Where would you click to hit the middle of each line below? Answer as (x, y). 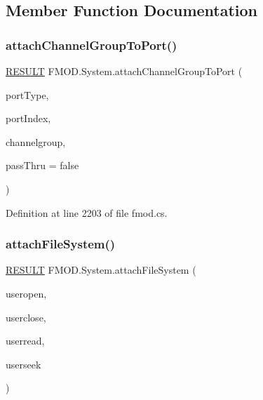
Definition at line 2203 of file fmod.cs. (87, 212)
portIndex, (28, 118)
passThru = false (42, 165)
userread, (25, 341)
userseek (23, 364)
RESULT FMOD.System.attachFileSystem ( (101, 270)
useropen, (26, 293)
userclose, (26, 317)
